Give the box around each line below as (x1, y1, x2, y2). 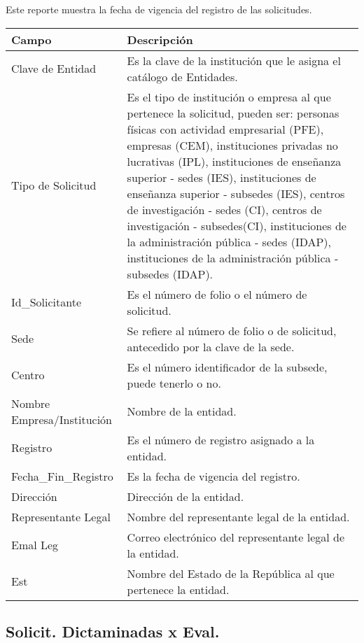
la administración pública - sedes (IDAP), (127, 233, 332, 250)
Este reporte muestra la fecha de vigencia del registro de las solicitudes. (6, 2, 312, 16)
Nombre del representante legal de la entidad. (127, 508, 350, 525)
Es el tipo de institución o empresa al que (127, 88, 331, 105)
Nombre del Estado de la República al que (127, 565, 335, 581)
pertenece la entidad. (127, 581, 230, 598)
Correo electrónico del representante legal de (127, 528, 345, 545)
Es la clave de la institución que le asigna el (127, 52, 341, 69)
